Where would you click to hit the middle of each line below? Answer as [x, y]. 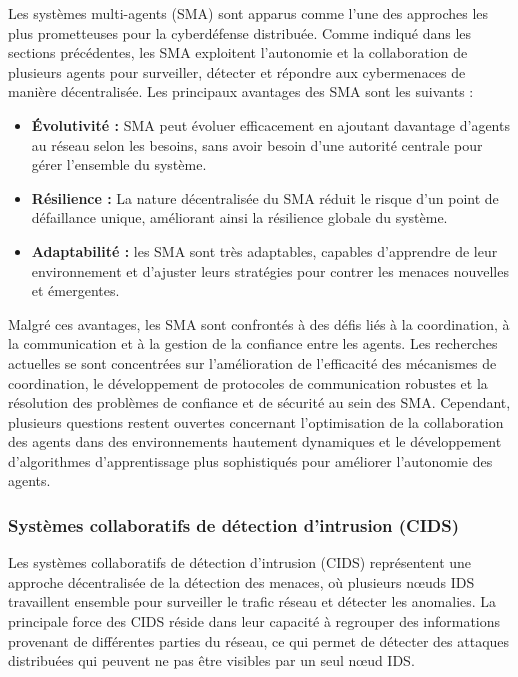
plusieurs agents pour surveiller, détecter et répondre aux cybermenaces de [237, 71]
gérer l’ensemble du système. [119, 164]
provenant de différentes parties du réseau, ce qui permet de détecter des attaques [259, 640]
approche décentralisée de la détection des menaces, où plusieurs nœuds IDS [241, 581]
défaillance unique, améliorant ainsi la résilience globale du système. [239, 217]
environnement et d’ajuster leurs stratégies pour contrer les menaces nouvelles [270, 270]
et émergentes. [75, 290]
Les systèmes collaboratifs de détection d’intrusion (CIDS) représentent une [240, 562]
